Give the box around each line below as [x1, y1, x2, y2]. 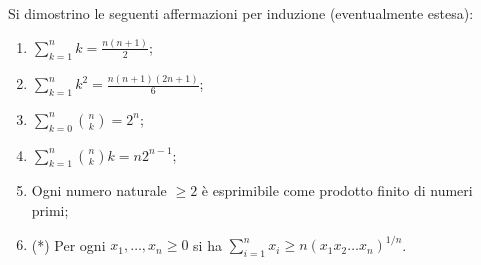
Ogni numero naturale [31, 180, 167, 201]
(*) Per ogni [31, 234, 106, 255]
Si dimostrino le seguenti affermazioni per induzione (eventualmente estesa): [8, 3, 474, 23]
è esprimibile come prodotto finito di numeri [201, 180, 473, 201]
